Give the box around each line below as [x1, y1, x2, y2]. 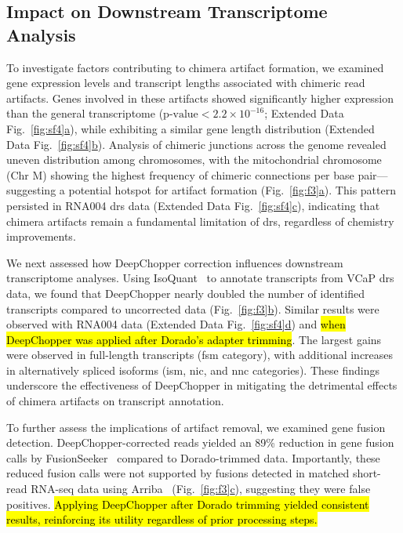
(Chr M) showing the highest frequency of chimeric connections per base [6, 166, 354, 183]
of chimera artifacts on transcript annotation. [6, 393, 224, 409]
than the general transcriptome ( [6, 105, 164, 121]
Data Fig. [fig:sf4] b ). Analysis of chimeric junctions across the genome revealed [6, 136, 387, 152]
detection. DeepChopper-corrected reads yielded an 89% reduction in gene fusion [6, 434, 394, 451]
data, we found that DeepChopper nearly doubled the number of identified [6, 285, 365, 301]
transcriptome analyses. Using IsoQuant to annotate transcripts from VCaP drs [6, 270, 394, 286]
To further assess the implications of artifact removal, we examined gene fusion [6, 419, 386, 435]
